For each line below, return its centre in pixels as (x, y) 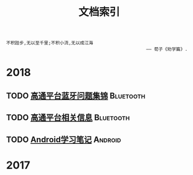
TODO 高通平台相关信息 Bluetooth (68, 118)
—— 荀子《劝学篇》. (167, 49)
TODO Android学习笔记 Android (64, 139)
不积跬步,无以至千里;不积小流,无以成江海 (50, 43)
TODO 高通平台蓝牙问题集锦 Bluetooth (76, 96)
